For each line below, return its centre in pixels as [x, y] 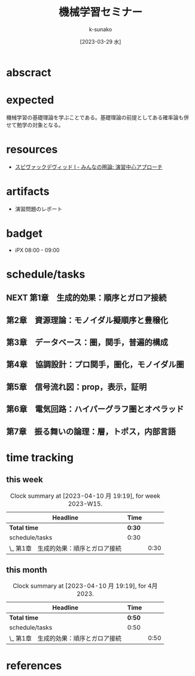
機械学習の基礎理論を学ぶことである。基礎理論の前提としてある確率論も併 [98, 117]
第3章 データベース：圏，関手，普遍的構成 [87, 342]
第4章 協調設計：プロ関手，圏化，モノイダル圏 [95, 364]
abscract [29, 72]
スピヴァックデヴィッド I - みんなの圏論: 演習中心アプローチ [89, 167]
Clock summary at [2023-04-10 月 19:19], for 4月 [85, 586]
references [34, 666]
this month [27, 570]
